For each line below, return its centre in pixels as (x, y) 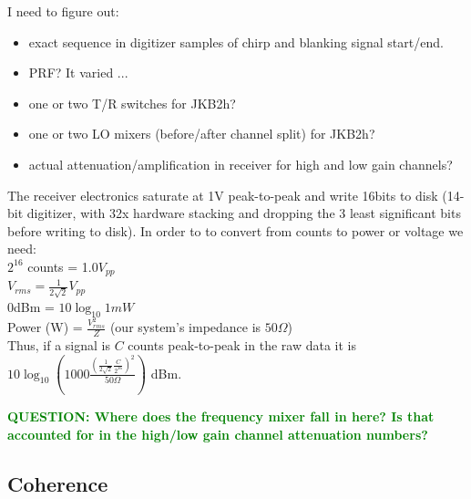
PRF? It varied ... (78, 73)
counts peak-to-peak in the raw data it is (242, 345)
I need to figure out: (63, 11)
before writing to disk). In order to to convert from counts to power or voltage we (235, 230)
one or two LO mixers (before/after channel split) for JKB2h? (202, 134)
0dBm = (31, 307)
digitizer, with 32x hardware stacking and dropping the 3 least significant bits (244, 213)
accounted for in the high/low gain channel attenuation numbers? (218, 434)
